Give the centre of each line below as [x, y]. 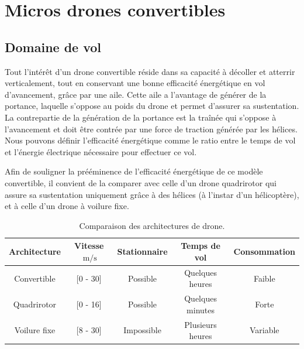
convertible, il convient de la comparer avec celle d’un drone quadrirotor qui [141, 182]
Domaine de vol [53, 47]
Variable [264, 330]
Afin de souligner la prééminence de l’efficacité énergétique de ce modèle [134, 171]
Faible [264, 278]
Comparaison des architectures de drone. [152, 225]
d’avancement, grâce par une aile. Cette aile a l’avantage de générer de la [136, 94]
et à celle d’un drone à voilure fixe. [67, 206]
